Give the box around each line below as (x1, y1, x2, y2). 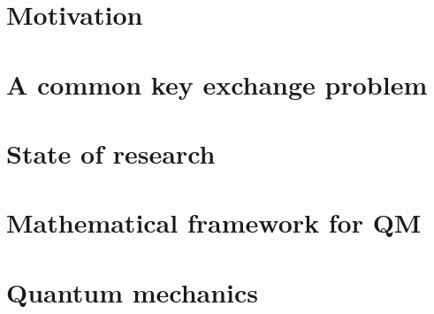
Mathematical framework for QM (6, 204, 422, 241)
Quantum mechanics (6, 273, 259, 310)
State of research (6, 134, 216, 171)
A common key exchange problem (6, 65, 428, 102)
